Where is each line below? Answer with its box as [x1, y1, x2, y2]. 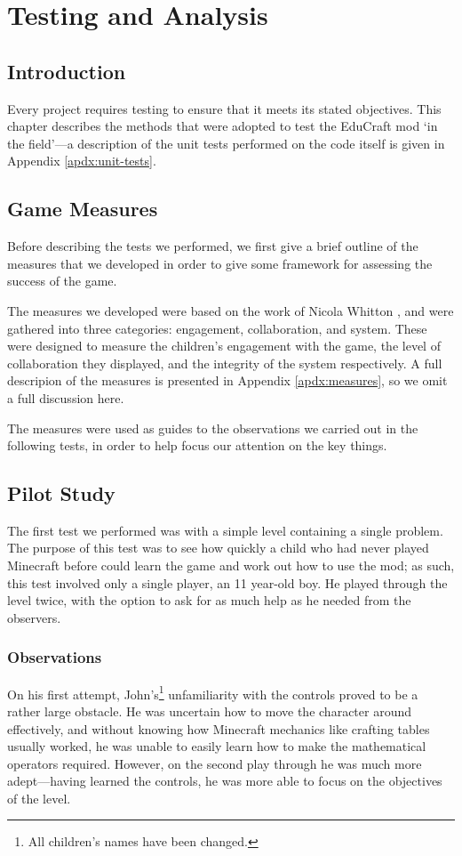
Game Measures [7, 195, 158, 222]
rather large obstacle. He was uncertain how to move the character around [7, 701, 411, 720]
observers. [7, 608, 61, 626]
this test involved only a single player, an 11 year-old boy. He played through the [7, 573, 448, 592]
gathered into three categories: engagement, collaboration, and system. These [7, 319, 427, 337]
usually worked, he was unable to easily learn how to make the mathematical [7, 737, 426, 755]
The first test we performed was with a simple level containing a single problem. [7, 521, 443, 539]
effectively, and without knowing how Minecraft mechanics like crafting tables [7, 719, 430, 738]
